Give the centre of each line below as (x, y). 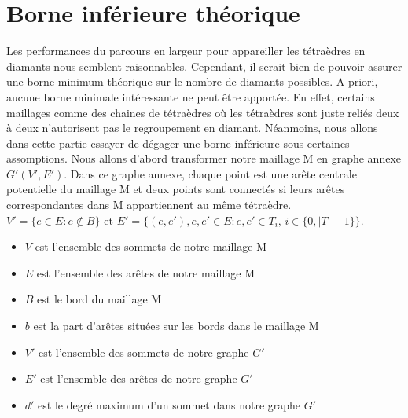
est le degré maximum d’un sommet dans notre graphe (169, 404)
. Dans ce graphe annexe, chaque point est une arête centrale (210, 173)
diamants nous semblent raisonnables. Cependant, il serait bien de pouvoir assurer (204, 66)
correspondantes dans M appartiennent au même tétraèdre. (149, 205)
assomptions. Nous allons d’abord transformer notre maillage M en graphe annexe (204, 158)
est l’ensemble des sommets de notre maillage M (151, 246)
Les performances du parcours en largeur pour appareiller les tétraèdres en (186, 51)
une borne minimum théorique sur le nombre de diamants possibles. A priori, (192, 81)
